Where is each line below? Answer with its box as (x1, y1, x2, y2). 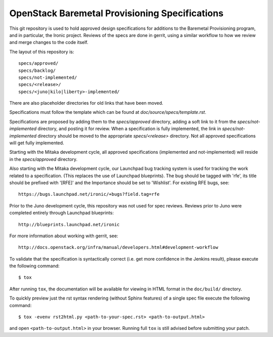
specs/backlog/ (18, 67, 56, 73)
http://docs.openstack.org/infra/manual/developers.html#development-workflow (18, 244, 218, 250)
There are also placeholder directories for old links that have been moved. (9, 100, 164, 106)
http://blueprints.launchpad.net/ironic (18, 222, 120, 227)
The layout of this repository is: (9, 49, 74, 55)
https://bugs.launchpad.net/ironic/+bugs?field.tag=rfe (18, 191, 160, 197)
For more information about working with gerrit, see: (9, 233, 118, 239)
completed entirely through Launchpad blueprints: (9, 210, 114, 216)
